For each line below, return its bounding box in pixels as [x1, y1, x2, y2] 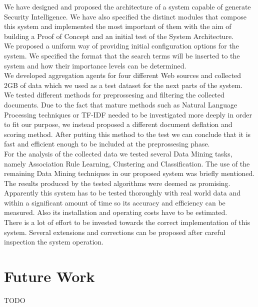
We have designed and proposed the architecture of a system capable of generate [4, 1, 251, 11]
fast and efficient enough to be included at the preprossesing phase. [4, 138, 210, 149]
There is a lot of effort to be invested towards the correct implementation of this [4, 217, 250, 227]
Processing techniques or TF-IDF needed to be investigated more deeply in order [4, 109, 252, 119]
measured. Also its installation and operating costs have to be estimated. [4, 207, 227, 217]
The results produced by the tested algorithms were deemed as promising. [4, 177, 230, 188]
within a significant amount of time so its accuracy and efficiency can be [4, 197, 225, 207]
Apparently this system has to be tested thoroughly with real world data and [4, 187, 241, 198]
